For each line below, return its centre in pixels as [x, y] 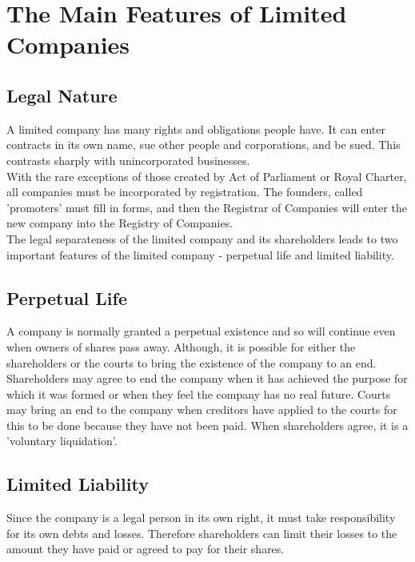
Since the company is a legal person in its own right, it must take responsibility [201, 518]
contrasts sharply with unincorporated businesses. [128, 160]
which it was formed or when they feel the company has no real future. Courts [199, 393]
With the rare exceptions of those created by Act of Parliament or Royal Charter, [207, 176]
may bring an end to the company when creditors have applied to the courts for [202, 409]
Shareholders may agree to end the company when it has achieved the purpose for [207, 378]
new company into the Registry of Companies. [120, 223]
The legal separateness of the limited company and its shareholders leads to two [202, 238]
